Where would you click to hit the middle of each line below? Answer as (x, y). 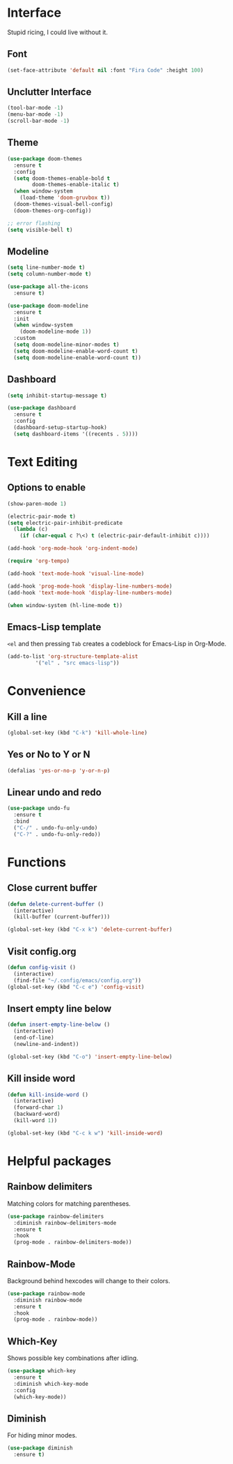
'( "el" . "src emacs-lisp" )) (77, 663)
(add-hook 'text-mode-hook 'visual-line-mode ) (76, 574)
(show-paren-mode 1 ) (37, 504)
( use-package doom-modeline (48, 306)
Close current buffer (52, 888)
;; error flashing (34, 223)
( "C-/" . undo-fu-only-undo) (56, 828)
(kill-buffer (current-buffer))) (62, 917)
